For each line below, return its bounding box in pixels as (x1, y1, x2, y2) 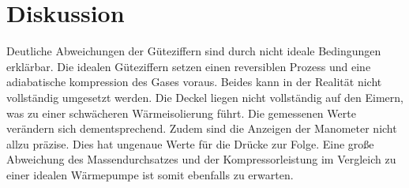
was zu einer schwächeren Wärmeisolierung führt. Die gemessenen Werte (6, 104, 356, 121)
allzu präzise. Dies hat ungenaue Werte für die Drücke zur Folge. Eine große (6, 135, 374, 152)
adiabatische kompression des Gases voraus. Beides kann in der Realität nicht (6, 73, 382, 90)
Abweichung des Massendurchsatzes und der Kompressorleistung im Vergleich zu (6, 151, 396, 167)
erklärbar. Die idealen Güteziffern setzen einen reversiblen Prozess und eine (6, 58, 371, 74)
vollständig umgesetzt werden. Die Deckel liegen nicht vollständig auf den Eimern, (6, 88, 403, 105)
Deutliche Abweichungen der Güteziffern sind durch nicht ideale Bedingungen (6, 43, 381, 59)
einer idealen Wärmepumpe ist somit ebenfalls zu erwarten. (6, 166, 294, 182)
